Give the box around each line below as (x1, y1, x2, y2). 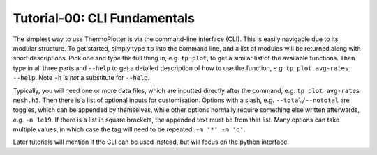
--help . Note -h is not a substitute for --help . (13, 74, 150, 82)
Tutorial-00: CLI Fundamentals (13, 10, 195, 26)
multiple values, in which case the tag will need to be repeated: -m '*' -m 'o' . (13, 125, 246, 133)
